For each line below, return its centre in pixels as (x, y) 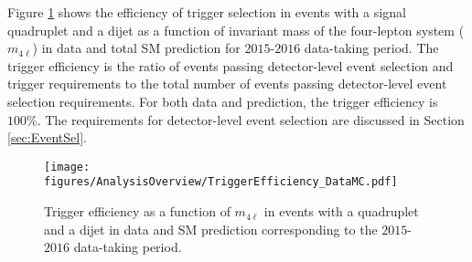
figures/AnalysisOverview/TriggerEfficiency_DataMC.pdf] (221, 182)
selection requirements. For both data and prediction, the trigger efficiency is (223, 101)
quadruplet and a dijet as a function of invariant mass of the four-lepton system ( (236, 30)
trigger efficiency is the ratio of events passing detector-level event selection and (231, 65)
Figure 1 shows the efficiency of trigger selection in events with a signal (207, 12)
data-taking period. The (371, 48)
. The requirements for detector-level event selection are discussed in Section (251, 119)
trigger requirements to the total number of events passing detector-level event (227, 84)
